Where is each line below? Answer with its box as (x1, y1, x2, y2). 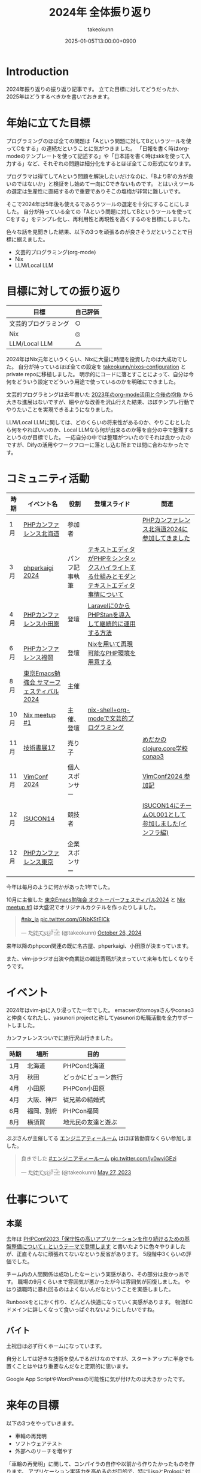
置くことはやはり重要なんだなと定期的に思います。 (6, 1362, 132, 1370)
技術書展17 (23, 743, 56, 752)
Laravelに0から (87, 602, 130, 610)
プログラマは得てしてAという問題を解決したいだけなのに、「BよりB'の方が (6, 172, 188, 180)
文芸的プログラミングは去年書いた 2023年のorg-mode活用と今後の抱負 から (6, 391, 194, 398)
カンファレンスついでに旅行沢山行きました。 (6, 1034, 116, 1041)
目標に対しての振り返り (6, 284, 121, 298)
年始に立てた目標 (6, 116, 91, 130)
